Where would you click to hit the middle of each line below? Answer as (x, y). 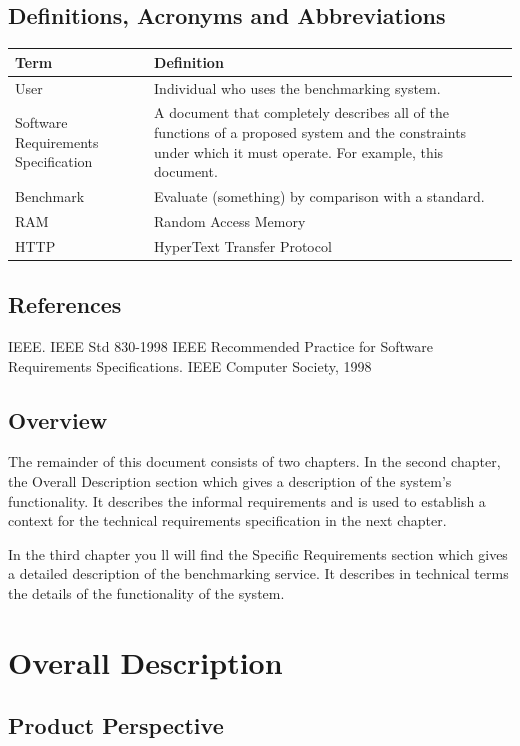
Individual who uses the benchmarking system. (297, 87)
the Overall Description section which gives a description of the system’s (230, 480)
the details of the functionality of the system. (146, 592)
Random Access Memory (230, 220)
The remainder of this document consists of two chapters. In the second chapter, (254, 461)
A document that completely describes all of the (302, 112)
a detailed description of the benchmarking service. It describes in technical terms (258, 573)
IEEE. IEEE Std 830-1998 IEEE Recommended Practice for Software (220, 346)
